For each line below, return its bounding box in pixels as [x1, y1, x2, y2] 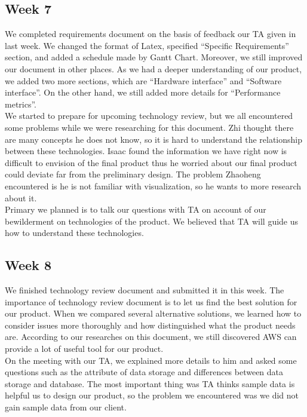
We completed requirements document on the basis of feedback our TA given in [5, 27, 296, 40]
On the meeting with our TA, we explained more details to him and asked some [5, 354, 297, 366]
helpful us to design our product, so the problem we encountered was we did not [5, 389, 299, 401]
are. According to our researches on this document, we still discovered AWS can [5, 330, 297, 343]
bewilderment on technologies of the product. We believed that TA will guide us [5, 214, 299, 227]
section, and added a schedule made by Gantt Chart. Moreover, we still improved [5, 51, 303, 63]
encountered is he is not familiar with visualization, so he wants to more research [5, 179, 302, 192]
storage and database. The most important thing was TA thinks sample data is [5, 377, 295, 390]
